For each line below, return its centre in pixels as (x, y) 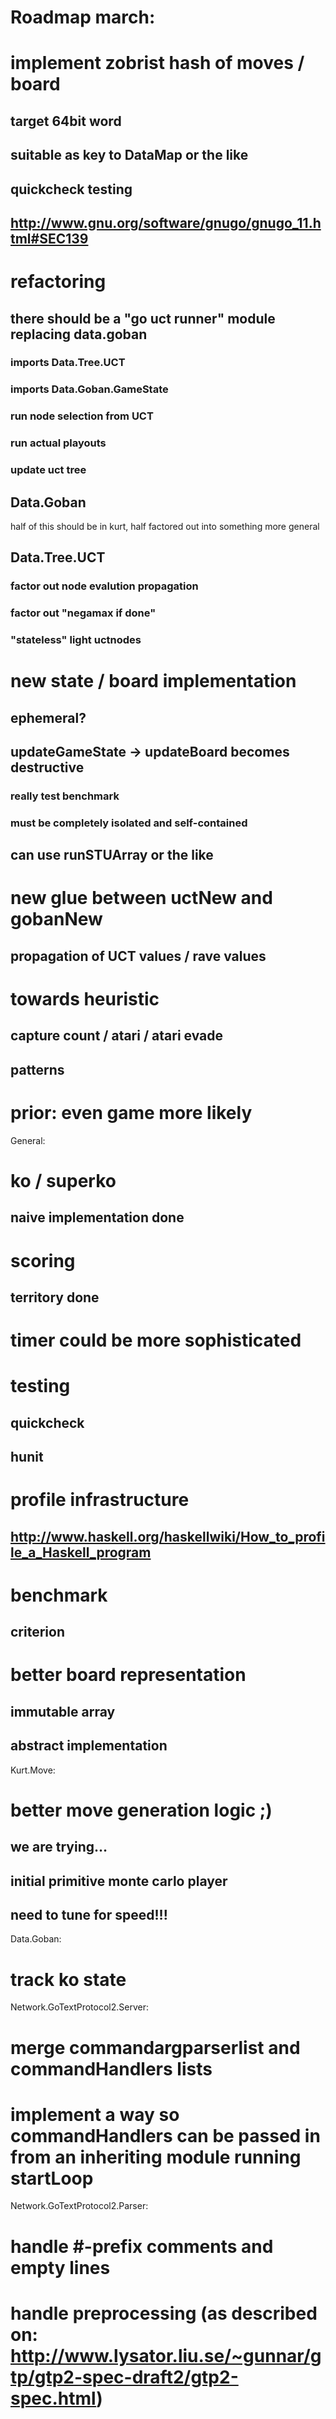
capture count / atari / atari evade (116, 1036)
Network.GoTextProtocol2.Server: (79, 2007)
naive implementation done (97, 1217)
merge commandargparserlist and (155, 2047)
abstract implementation (89, 1746)
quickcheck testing (71, 189)
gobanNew (56, 919)
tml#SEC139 (49, 238)
